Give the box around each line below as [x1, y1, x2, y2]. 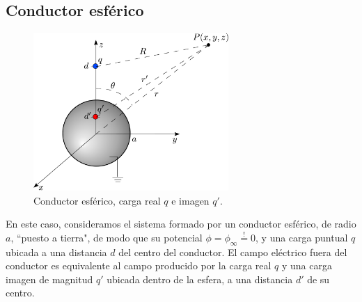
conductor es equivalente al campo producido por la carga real [6, 258, 271, 273]
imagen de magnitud [6, 271, 93, 286]
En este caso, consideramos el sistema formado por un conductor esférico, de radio [6, 216, 356, 231]
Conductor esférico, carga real [33, 193, 161, 207]
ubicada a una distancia [6, 244, 107, 259]
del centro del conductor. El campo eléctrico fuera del [118, 244, 347, 259]
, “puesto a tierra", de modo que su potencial [10, 230, 203, 244]
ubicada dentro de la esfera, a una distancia [107, 271, 293, 286]
